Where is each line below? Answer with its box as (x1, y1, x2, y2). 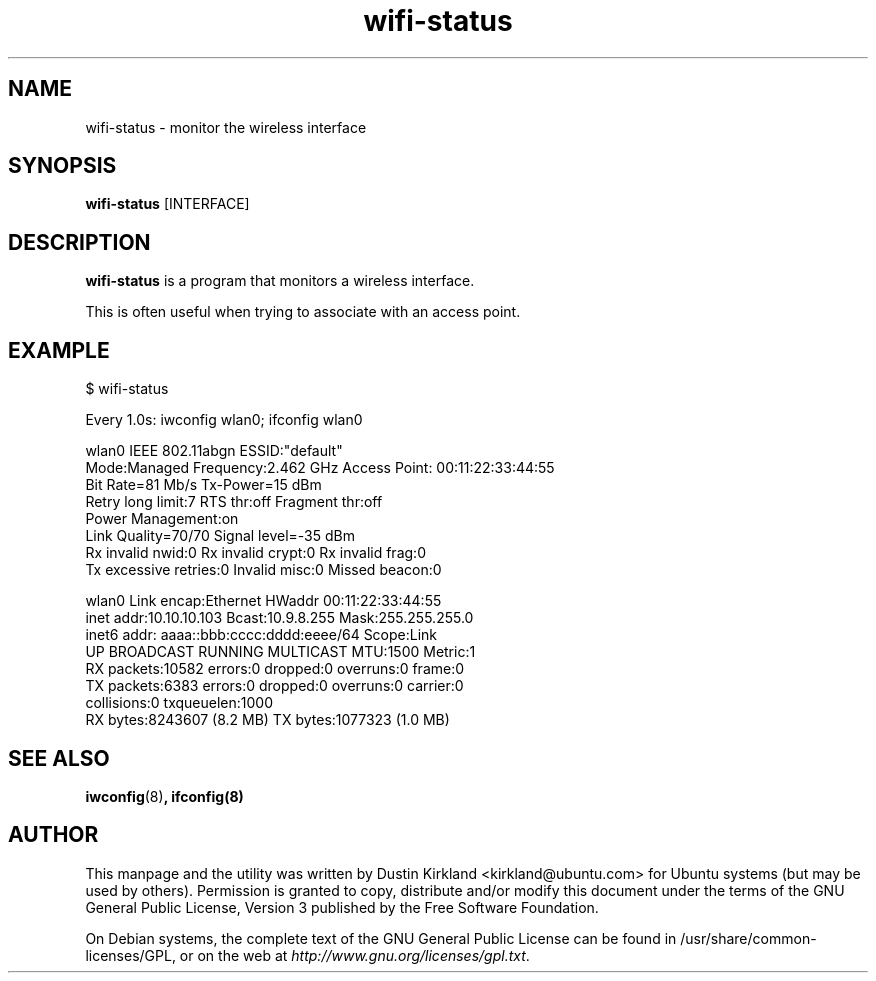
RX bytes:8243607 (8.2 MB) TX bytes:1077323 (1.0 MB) (85, 711, 450, 729)
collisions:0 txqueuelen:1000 (85, 694, 274, 712)
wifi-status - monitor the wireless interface (85, 118, 367, 136)
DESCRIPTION (8, 229, 151, 255)
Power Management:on (85, 510, 239, 528)
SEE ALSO (8, 745, 110, 771)
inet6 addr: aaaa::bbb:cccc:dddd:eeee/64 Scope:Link (85, 626, 438, 644)
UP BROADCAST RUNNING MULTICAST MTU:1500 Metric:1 (85, 643, 476, 661)
